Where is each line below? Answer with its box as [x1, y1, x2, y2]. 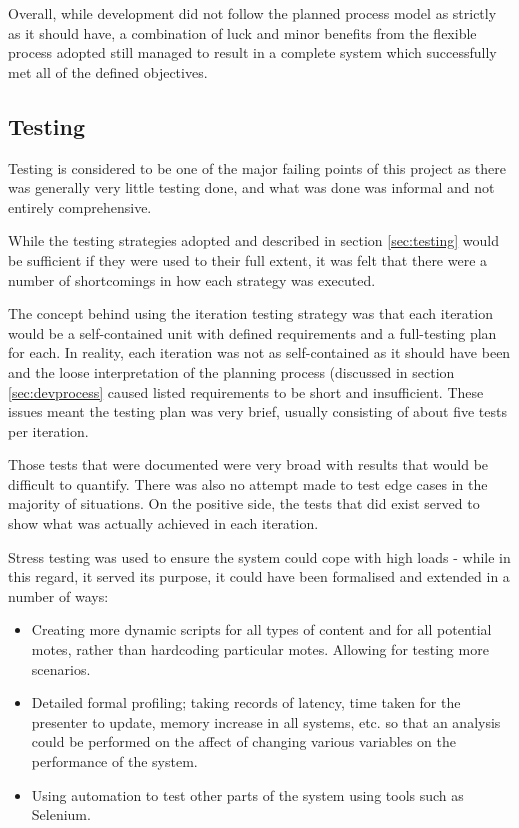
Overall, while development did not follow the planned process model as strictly [8, 3, 497, 23]
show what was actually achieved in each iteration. [8, 513, 319, 534]
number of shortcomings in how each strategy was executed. [8, 269, 376, 290]
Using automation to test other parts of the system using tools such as [31, 784, 464, 805]
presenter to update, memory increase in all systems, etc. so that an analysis [31, 711, 501, 732]
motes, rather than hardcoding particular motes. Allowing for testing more [31, 639, 489, 660]
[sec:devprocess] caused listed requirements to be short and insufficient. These [8, 381, 484, 402]
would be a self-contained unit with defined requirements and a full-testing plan [8, 322, 497, 343]
